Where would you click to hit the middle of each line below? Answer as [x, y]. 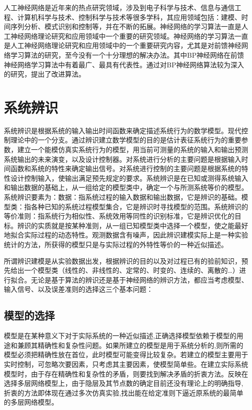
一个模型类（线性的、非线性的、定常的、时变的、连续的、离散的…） [132, 270]
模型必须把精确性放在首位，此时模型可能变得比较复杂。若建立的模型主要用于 [126, 355]
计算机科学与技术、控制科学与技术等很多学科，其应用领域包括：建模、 [129, 17]
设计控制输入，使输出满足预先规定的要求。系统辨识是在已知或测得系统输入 [129, 178]
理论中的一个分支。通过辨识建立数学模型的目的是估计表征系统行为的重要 [126, 140]
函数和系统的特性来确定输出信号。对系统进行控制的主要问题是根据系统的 [126, 168]
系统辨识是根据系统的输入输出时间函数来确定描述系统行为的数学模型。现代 [123, 130]
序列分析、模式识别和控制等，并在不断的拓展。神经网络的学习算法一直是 [126, 26]
